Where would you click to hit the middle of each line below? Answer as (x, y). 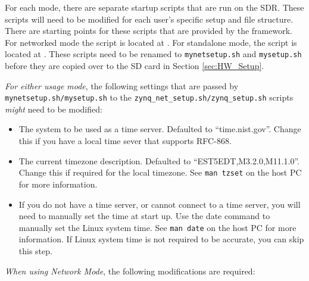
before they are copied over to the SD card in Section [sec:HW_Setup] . (135, 66)
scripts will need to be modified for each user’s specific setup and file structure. (149, 19)
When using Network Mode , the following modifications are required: (130, 271)
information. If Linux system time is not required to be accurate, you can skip (161, 239)
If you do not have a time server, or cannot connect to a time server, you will (160, 204)
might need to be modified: (54, 109)
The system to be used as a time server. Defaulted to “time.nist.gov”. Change (160, 129)
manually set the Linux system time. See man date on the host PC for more (157, 227)
